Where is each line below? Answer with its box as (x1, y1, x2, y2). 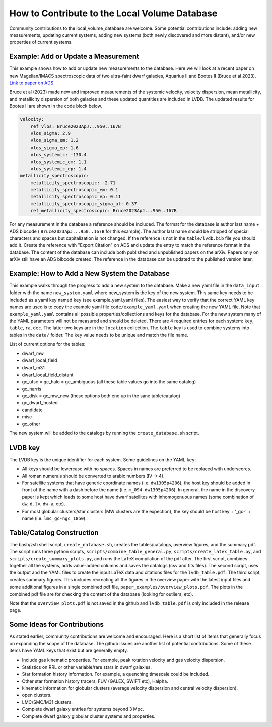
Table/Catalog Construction (9, 528, 99, 537)
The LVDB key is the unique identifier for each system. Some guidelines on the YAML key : (9, 456, 196, 463)
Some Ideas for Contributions (9, 620, 104, 629)
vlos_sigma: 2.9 (30, 130, 71, 136)
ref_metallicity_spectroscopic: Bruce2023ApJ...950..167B (30, 208, 177, 214)
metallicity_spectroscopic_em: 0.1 (30, 187, 118, 193)
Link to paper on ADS (9, 80, 54, 86)
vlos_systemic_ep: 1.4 (30, 166, 87, 171)
